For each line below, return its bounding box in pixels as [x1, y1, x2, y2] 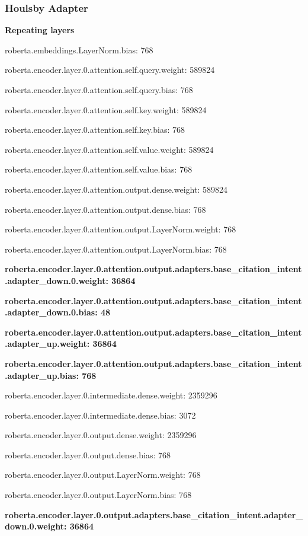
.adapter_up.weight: [5, 337, 90, 350]
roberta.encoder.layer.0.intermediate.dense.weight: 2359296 [5, 389, 217, 401]
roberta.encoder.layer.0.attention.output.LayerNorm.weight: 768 [5, 223, 236, 235]
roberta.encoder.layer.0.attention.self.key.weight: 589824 [5, 103, 207, 116]
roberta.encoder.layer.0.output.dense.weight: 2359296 [5, 429, 197, 441]
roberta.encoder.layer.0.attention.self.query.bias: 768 [5, 84, 193, 95]
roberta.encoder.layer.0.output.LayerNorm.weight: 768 [5, 468, 201, 481]
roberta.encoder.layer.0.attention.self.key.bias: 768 [5, 123, 185, 136]
